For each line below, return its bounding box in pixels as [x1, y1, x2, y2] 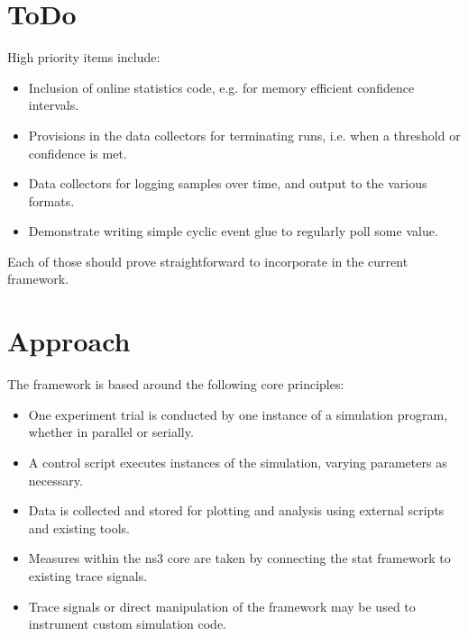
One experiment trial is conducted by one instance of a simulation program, [28, 404, 448, 423]
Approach [7, 323, 131, 359]
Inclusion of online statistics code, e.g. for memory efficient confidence [28, 77, 415, 96]
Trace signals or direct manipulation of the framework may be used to [28, 596, 416, 615]
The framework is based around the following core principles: [7, 375, 344, 394]
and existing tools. [28, 518, 130, 537]
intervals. [28, 95, 79, 114]
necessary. [28, 470, 83, 489]
